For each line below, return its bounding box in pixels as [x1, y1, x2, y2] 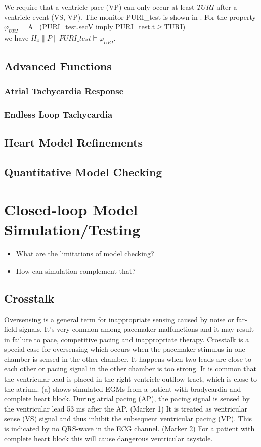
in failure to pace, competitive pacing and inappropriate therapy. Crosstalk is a [4, 333, 249, 344]
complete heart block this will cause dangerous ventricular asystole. [4, 433, 213, 443]
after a [216, 2, 237, 12]
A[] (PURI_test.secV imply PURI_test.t [28, 21, 155, 32]
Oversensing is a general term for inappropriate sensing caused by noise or [4, 314, 234, 324]
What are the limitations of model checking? [16, 248, 154, 259]
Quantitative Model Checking [4, 164, 162, 180]
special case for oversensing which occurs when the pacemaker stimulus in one [4, 344, 245, 354]
